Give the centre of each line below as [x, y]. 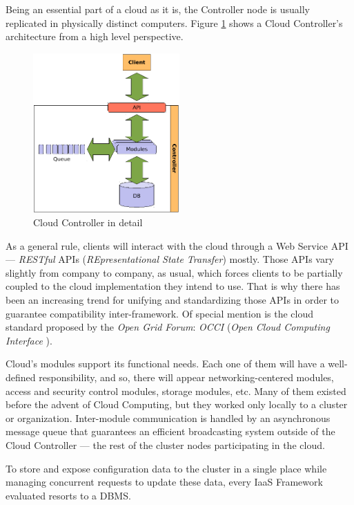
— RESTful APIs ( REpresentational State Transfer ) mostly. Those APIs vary [170, 259]
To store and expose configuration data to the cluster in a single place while [166, 468]
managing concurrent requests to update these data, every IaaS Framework [164, 482]
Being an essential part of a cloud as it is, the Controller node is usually [158, 9]
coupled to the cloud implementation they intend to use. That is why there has [173, 286]
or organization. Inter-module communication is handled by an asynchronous [168, 417]
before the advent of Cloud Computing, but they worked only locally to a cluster [177, 404]
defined [21, 377]
